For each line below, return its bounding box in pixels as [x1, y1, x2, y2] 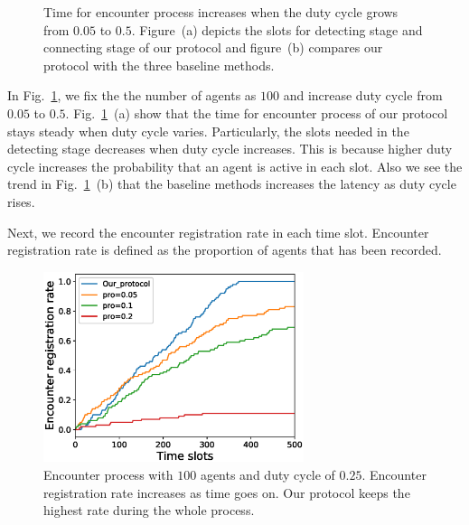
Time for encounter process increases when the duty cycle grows [43, 3, 399, 21]
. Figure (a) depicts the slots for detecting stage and [131, 20, 423, 39]
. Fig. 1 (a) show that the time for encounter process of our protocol [65, 103, 448, 122]
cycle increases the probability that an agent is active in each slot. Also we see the [7, 156, 463, 175]
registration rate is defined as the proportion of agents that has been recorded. [7, 240, 442, 259]
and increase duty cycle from [283, 86, 443, 105]
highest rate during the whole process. [43, 501, 255, 520]
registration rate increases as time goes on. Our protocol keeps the [43, 483, 410, 502]
